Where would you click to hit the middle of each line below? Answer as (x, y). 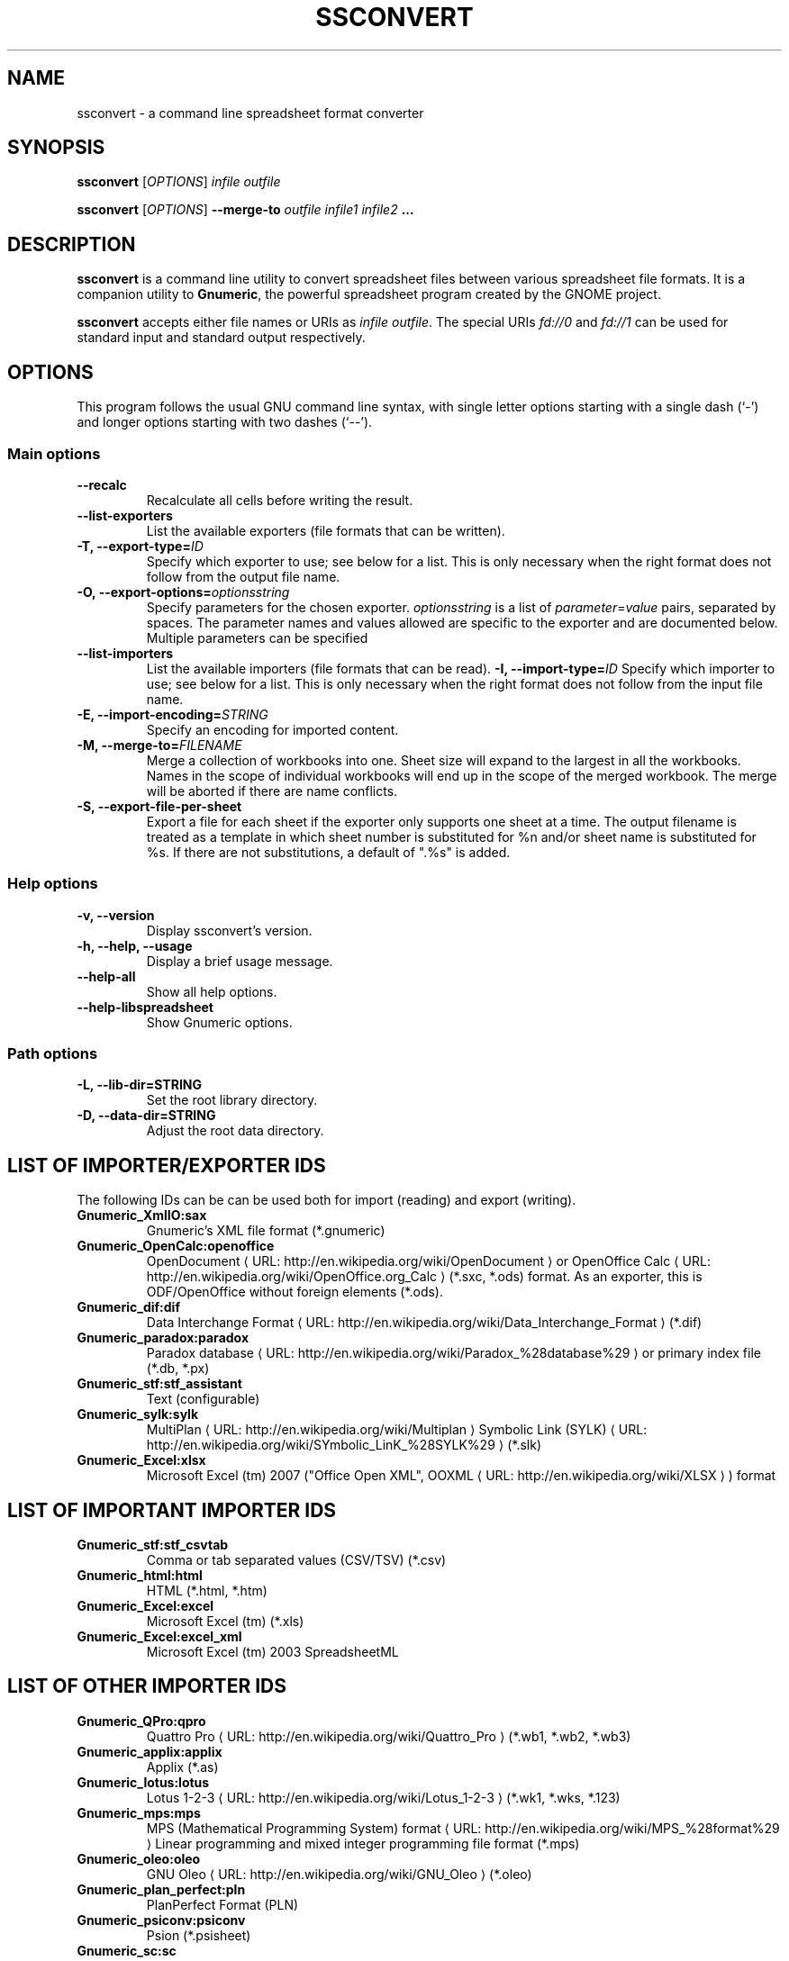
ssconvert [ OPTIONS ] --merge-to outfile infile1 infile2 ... (245, 210)
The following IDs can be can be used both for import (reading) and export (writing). (326, 1200)
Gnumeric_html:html (140, 1576)
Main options (54, 453)
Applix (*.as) (182, 1767)
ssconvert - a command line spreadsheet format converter (250, 113)
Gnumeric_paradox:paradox (163, 1338)
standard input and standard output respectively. (221, 338)
